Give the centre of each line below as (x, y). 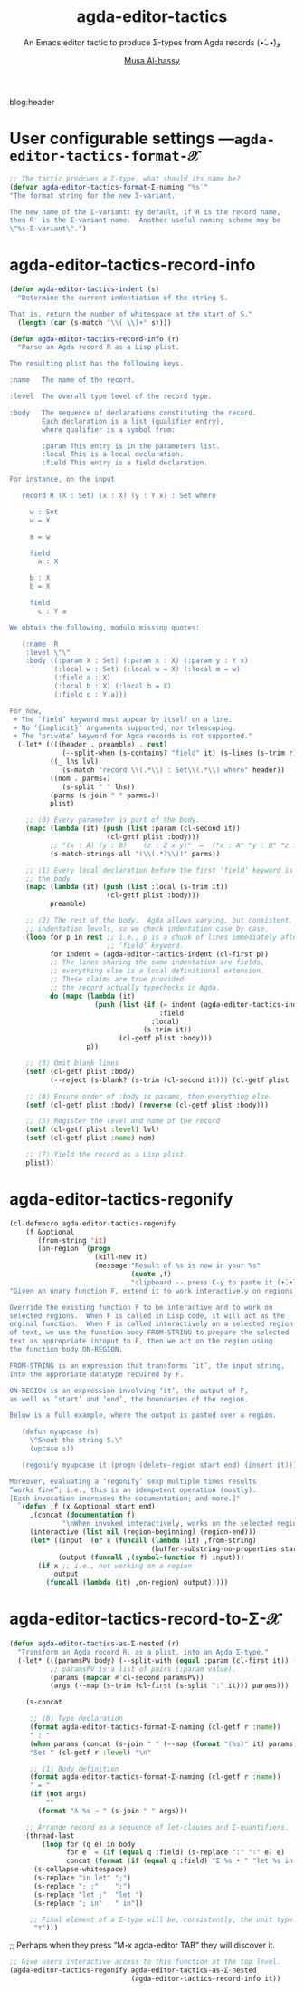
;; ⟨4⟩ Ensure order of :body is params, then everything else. (149, 1096)
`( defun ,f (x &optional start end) (86, 1507)
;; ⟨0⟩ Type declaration (76, 1719)
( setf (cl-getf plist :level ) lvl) (93, 1130)
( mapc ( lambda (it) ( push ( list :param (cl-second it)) (133, 829)
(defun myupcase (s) (60, 1432)
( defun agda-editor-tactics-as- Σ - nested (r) (95, 1644)
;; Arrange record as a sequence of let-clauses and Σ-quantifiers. (157, 1827)
